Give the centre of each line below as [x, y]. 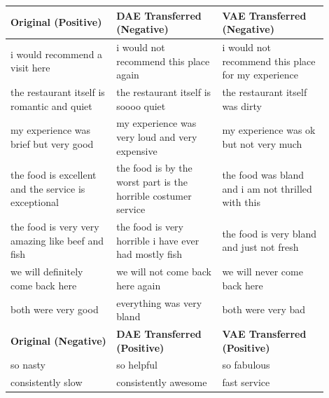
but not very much [262, 143]
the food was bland [263, 175]
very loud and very [157, 137]
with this [241, 202]
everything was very [159, 302]
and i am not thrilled [267, 188]
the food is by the [154, 168]
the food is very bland [269, 233]
